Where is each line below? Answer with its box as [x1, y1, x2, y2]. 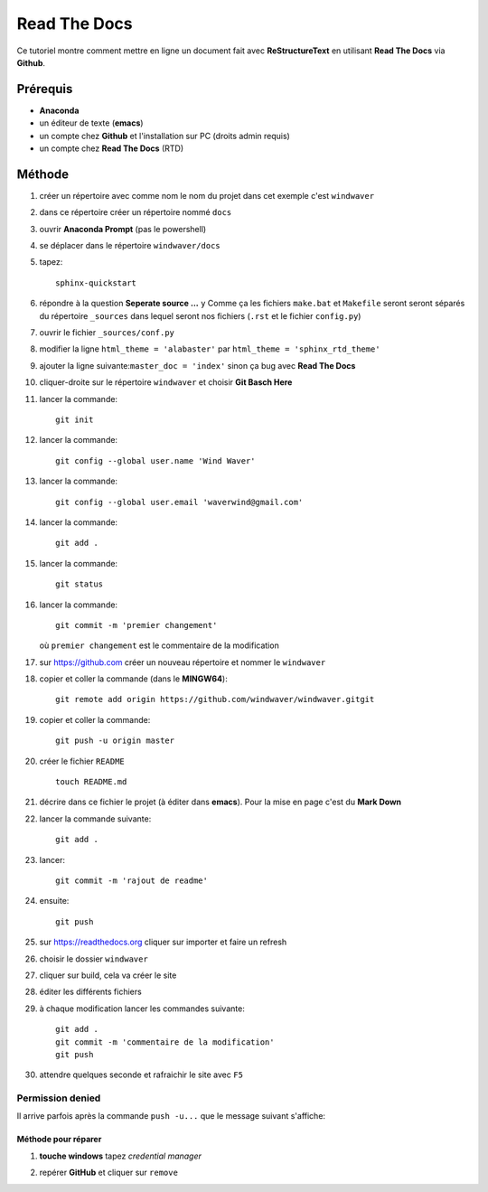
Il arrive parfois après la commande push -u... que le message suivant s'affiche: [16, 1111, 325, 1122]
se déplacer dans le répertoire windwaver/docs [39, 240, 221, 251]
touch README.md [55, 777, 127, 787]
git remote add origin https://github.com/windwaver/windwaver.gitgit [55, 694, 375, 705]
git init [55, 415, 94, 425]
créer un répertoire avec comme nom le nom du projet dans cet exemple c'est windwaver [39, 190, 375, 201]
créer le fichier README [39, 756, 126, 766]
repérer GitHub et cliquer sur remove [39, 1167, 178, 1178]
